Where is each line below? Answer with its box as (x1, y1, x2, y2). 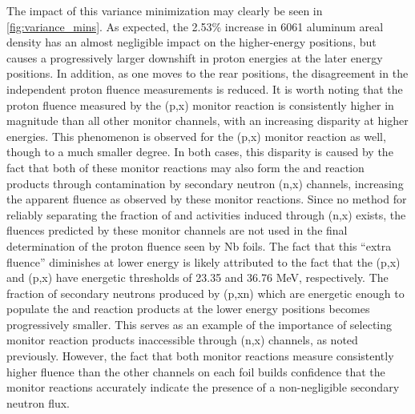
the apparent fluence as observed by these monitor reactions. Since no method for (6, 191, 407, 207)
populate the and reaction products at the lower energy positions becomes (6, 300, 370, 317)
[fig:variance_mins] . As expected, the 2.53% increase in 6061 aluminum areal (6, 18, 384, 34)
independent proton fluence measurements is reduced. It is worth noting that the (6, 80, 403, 97)
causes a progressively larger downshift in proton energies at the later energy (6, 49, 383, 66)
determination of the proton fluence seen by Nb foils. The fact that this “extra (6, 237, 392, 254)
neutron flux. (6, 394, 71, 411)
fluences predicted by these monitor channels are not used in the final (6, 222, 348, 239)
